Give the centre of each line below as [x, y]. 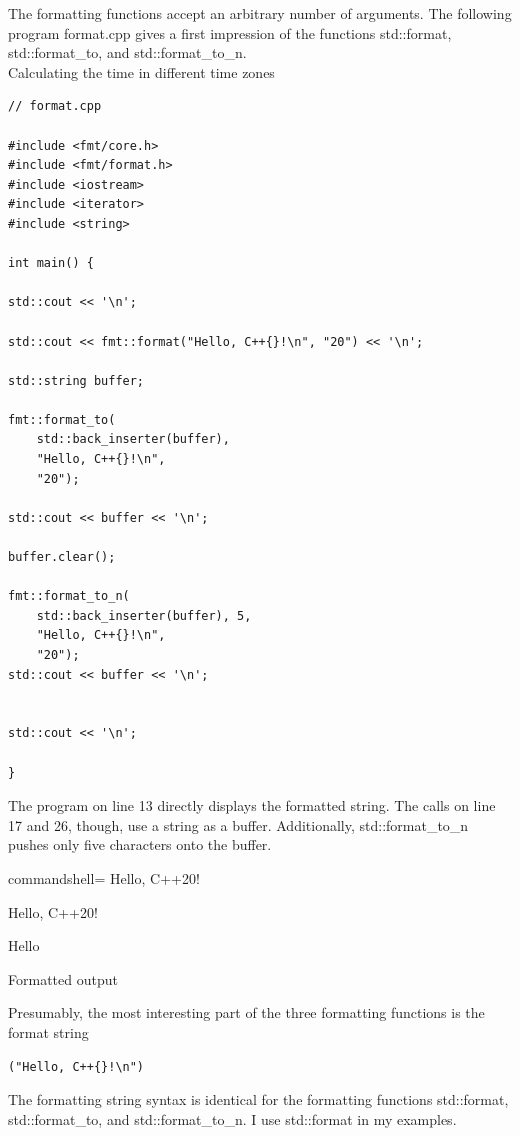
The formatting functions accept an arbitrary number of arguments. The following [260, 13]
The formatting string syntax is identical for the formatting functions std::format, [258, 1099]
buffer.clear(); [62, 557]
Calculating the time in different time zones [141, 71]
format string [48, 1031]
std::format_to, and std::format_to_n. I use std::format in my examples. [232, 1118]
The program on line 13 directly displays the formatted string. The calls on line [252, 805]
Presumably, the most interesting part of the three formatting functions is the [246, 1012]
